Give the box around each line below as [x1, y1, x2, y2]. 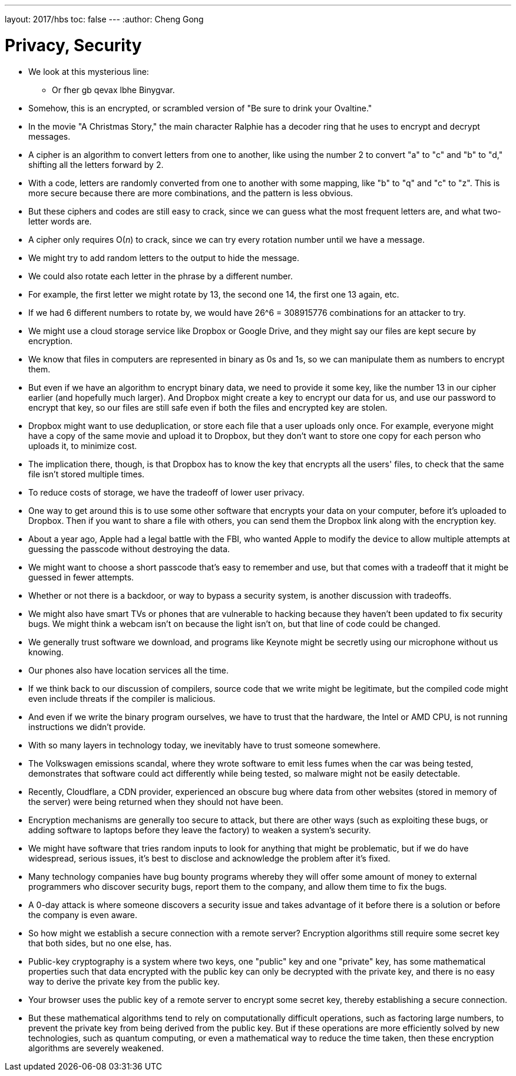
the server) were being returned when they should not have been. [28, 796, 283, 807]
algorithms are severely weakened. [28, 1042, 164, 1053]
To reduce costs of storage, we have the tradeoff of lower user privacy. [28, 487, 305, 497]
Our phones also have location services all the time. [28, 665, 229, 675]
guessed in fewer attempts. [28, 572, 134, 582]
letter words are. [28, 216, 92, 226]
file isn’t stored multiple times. [28, 468, 145, 479]
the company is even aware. [28, 909, 138, 920]
